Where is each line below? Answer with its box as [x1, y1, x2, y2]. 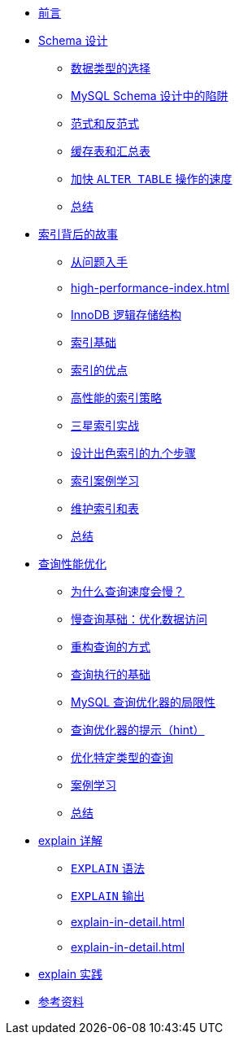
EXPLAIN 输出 [71, 889, 145, 903]
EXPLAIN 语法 [71, 861, 145, 875]
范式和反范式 [71, 116, 139, 130]
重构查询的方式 [71, 640, 150, 654]
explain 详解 [38, 833, 102, 847]
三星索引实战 [71, 418, 139, 432]
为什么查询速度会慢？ [71, 584, 185, 598]
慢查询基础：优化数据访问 [71, 612, 207, 626]
